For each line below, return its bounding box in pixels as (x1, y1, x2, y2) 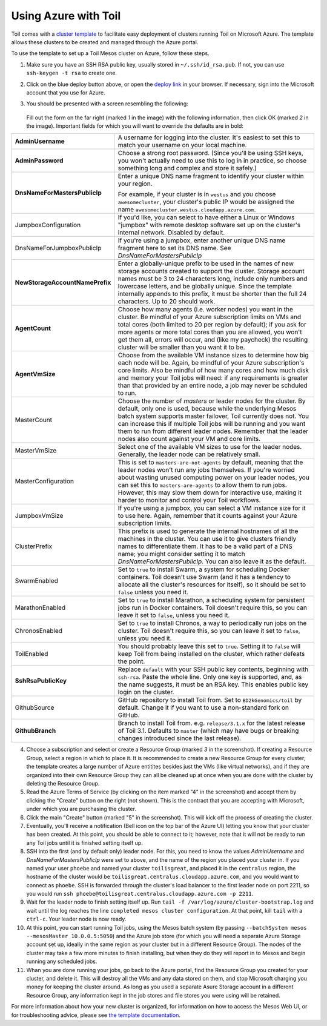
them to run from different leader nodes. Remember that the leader (117, 427, 309, 435)
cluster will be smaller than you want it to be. (117, 343, 245, 351)
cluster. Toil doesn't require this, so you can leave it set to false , (117, 627, 300, 635)
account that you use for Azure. (26, 88, 105, 96)
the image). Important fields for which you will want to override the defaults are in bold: (26, 122, 243, 130)
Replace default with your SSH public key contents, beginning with (117, 665, 309, 674)
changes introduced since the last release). (117, 734, 242, 743)
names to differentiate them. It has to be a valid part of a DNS (117, 542, 293, 551)
